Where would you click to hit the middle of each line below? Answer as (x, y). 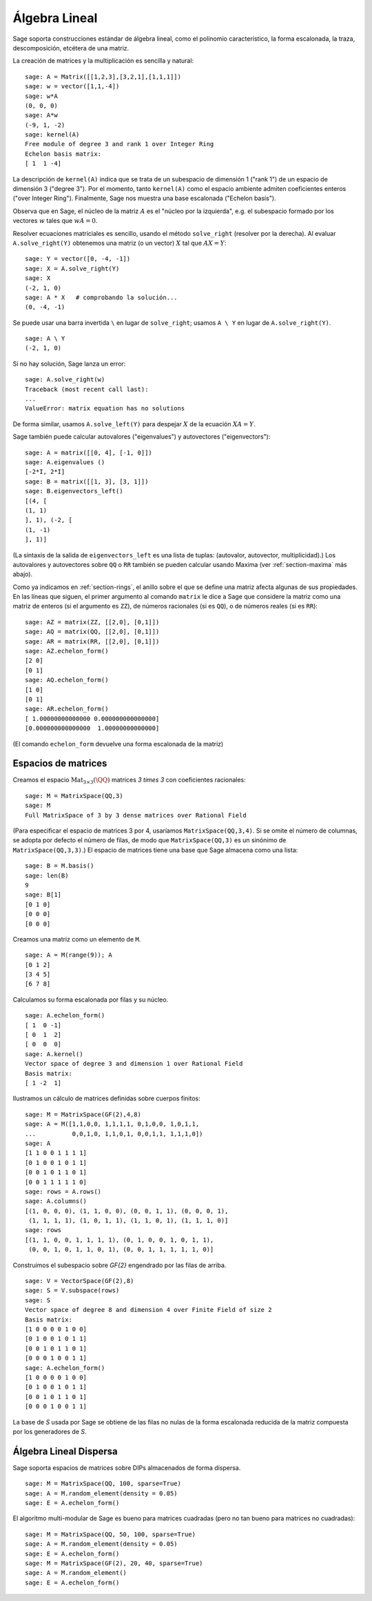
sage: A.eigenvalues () (65, 462)
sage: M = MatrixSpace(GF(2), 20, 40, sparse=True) (114, 1563)
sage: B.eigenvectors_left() (74, 491)
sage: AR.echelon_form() (67, 709)
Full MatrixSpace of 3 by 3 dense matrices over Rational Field (136, 815)
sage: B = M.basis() (60, 866)
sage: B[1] (43, 895)
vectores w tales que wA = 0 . (55, 221)
